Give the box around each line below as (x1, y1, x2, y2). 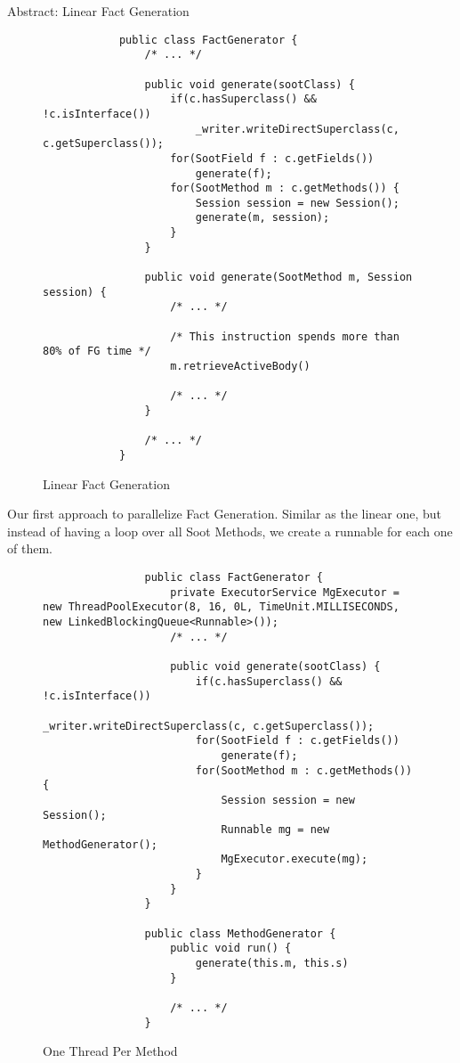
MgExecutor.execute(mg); (221, 853, 368, 866)
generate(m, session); (195, 211, 330, 225)
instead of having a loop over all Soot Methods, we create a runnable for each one (7, 521, 453, 540)
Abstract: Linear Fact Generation (7, 2, 190, 20)
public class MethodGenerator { (144, 927, 336, 940)
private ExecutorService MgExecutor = (170, 585, 399, 599)
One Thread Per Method (43, 1042, 178, 1060)
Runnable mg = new (221, 823, 330, 837)
